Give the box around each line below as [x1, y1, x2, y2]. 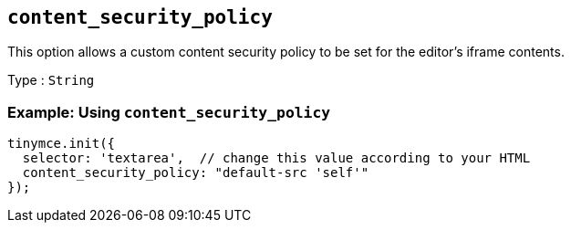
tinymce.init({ [7, 136, 116, 152]
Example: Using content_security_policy [7, 102, 331, 121]
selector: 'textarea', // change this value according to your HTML [22, 151, 531, 166]
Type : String [7, 72, 95, 89]
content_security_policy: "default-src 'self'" [22, 165, 369, 181]
